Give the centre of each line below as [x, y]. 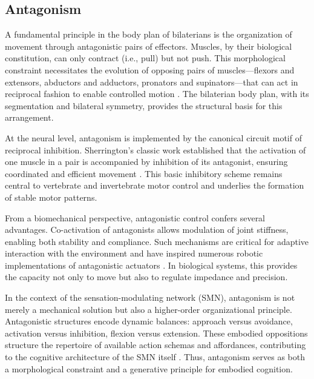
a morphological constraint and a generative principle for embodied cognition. [149, 368]
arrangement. [29, 117]
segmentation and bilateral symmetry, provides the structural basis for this [144, 105]
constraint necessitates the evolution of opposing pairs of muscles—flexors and [150, 69]
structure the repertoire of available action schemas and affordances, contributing [155, 345]
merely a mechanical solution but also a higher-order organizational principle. [149, 309]
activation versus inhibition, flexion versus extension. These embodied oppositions [156, 333]
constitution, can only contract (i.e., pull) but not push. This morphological [145, 58]
